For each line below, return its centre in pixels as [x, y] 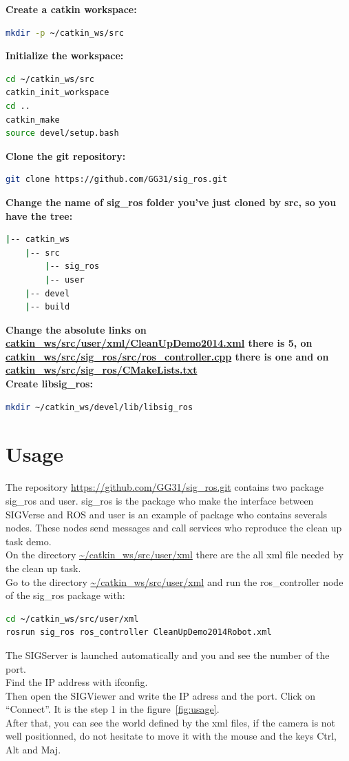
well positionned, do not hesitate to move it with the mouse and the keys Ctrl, [171, 736]
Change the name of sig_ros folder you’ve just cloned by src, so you [171, 202]
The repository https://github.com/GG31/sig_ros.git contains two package [165, 487]
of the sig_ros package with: [65, 595]
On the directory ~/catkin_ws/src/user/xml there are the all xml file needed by [174, 555]
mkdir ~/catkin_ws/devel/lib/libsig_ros [99, 407]
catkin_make [33, 120]
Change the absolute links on [76, 329]
